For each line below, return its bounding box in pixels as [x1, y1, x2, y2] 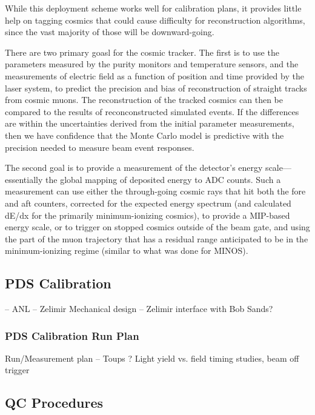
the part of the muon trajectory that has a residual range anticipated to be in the [5, 232, 308, 245]
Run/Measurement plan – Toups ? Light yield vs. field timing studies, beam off [5, 351, 299, 364]
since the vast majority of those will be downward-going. [5, 25, 214, 38]
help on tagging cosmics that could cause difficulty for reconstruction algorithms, [5, 13, 305, 26]
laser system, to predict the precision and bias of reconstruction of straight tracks [5, 81, 307, 94]
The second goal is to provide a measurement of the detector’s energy [5, 161, 263, 174]
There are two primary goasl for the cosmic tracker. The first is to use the [5, 45, 279, 58]
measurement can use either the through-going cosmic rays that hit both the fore [5, 185, 306, 198]
